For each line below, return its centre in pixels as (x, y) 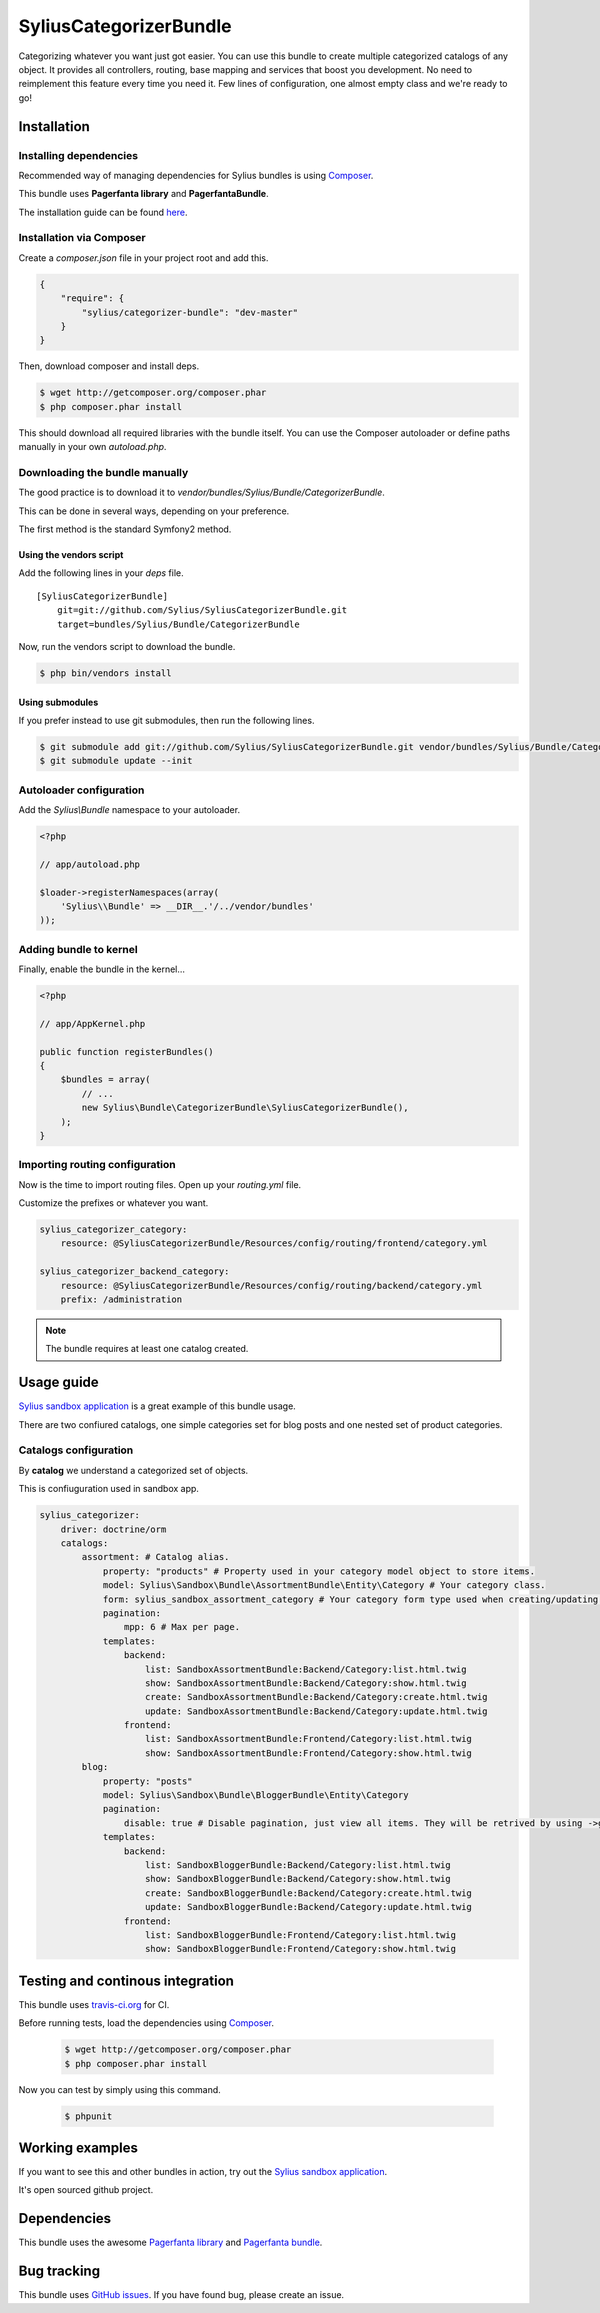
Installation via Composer (82, 238)
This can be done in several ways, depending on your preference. (154, 511)
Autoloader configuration (81, 790)
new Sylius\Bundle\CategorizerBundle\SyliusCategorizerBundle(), (245, 1108)
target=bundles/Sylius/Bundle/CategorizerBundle (178, 624)
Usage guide (58, 1382)
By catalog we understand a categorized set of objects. (133, 1470)
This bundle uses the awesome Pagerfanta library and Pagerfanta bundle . (170, 2242)
